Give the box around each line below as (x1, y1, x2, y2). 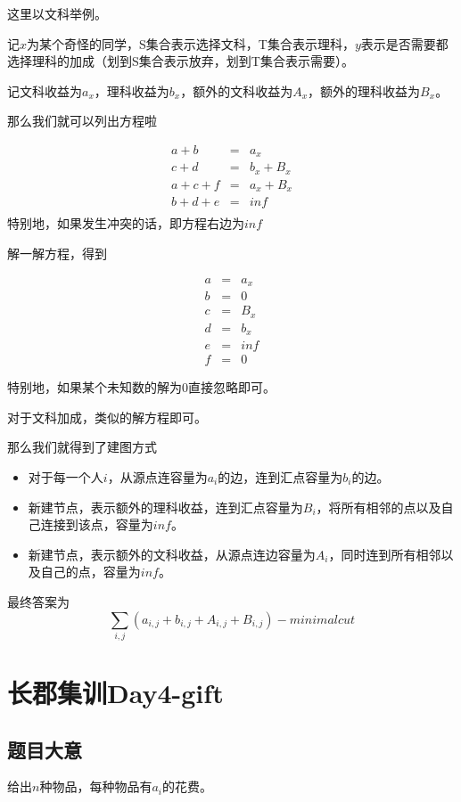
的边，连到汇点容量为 (218, 468, 343, 486)
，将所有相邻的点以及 (316, 497, 441, 516)
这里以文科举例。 (7, 4, 107, 22)
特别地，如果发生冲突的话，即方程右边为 (7, 214, 244, 233)
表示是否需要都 (360, 34, 449, 53)
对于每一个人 (28, 468, 103, 486)
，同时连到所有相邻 (328, 544, 441, 563)
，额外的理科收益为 (308, 81, 421, 100)
